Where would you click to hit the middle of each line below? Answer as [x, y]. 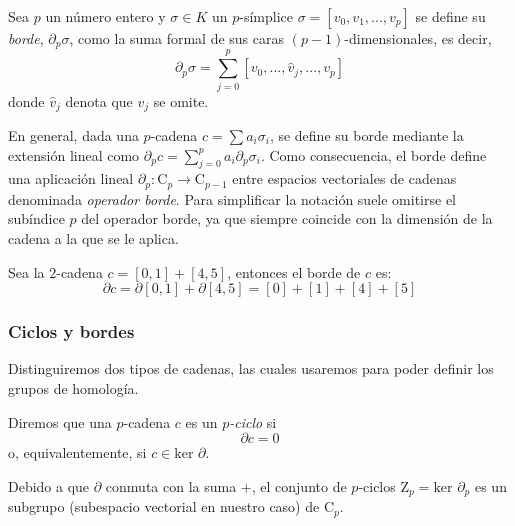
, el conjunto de [299, 485]
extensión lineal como [74, 154]
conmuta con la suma [171, 485]
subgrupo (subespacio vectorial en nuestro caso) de [164, 506]
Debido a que [49, 485]
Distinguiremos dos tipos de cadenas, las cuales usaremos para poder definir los [251, 368]
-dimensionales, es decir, [418, 38]
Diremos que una [60, 421]
